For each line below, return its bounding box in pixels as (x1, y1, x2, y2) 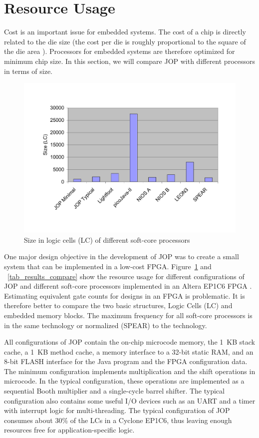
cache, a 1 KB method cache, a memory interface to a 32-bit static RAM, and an (4, 346, 254, 357)
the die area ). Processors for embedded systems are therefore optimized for (4, 46, 235, 56)
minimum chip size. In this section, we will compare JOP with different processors (4, 55, 256, 66)
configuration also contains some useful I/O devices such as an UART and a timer (4, 395, 256, 406)
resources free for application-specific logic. (4, 425, 135, 435)
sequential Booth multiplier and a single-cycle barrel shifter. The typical (4, 386, 225, 396)
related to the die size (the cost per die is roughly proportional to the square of (4, 36, 246, 46)
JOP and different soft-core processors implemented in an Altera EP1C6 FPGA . (4, 281, 252, 291)
